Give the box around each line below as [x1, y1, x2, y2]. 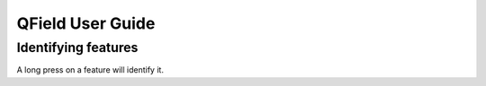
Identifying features [16, 39, 139, 56]
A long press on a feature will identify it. [16, 64, 164, 75]
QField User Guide [16, 13, 156, 33]
